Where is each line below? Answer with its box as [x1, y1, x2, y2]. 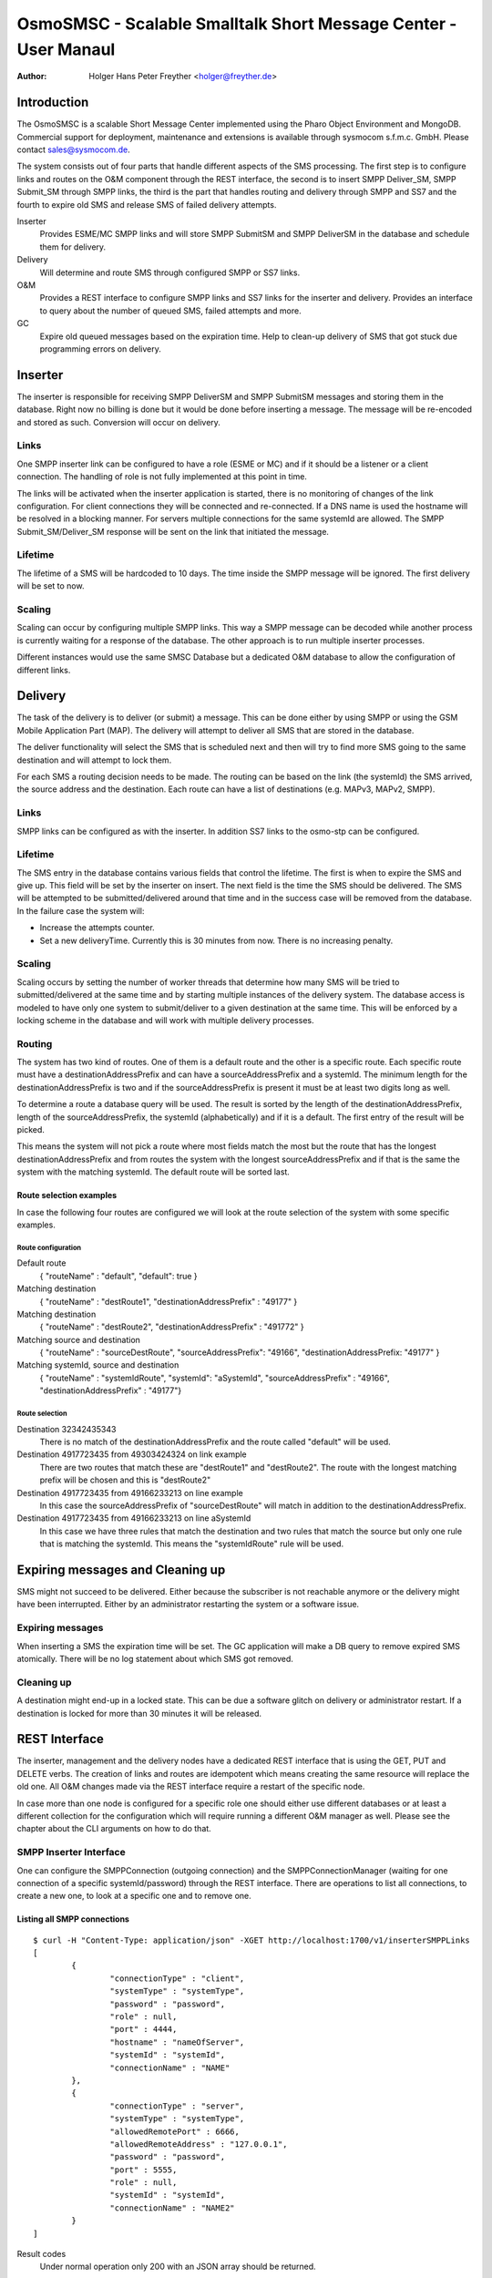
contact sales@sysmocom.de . [16, 144, 131, 155]
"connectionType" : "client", [109, 1973, 245, 1984]
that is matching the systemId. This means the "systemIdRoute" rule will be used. [39, 1538, 344, 1549]
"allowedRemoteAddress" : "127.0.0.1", [109, 2139, 288, 2150]
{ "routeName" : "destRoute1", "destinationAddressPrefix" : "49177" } [39, 1296, 298, 1307]
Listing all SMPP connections [16, 1914, 129, 1924]
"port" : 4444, [109, 2024, 178, 2035]
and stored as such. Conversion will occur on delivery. [16, 416, 220, 427]
